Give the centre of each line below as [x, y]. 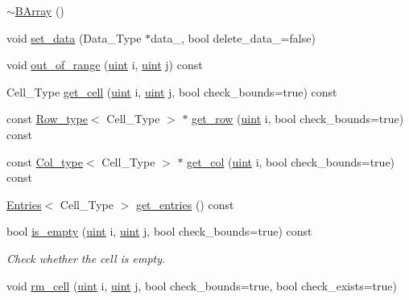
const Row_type [47, 119]
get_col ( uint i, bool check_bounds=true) [291, 161]
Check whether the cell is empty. [86, 258]
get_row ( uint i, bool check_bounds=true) [298, 119]
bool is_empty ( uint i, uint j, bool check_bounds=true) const [159, 231]
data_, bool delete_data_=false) [233, 37]
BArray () [39, 10]
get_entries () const [185, 204]
